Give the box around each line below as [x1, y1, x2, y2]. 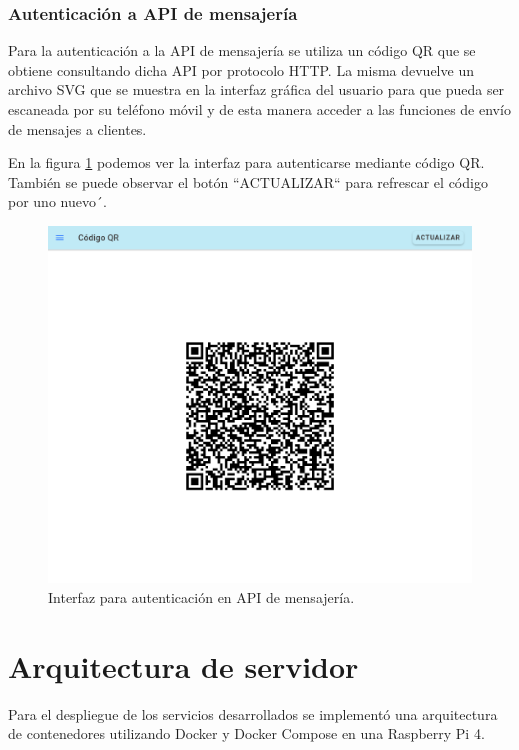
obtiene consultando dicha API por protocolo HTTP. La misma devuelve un [8, 59, 474, 80]
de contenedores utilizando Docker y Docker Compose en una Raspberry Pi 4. [8, 723, 485, 744]
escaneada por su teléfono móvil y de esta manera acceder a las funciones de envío [8, 99, 511, 119]
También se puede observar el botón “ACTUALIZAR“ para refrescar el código [8, 171, 488, 192]
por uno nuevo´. [8, 191, 107, 212]
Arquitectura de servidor [8, 645, 359, 686]
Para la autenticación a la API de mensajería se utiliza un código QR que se [8, 40, 476, 61]
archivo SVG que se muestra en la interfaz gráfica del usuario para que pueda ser [8, 79, 505, 100]
